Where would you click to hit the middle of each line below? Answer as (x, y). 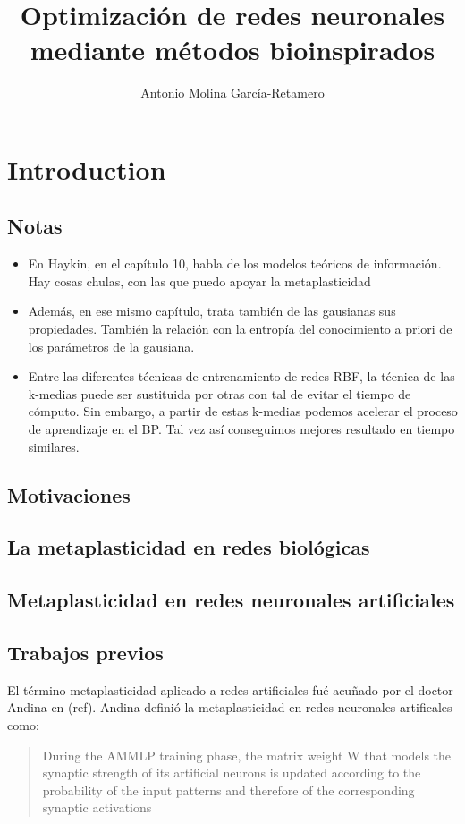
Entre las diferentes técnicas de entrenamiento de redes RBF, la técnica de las (241, 376)
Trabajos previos (85, 652)
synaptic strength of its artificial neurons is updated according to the (232, 773)
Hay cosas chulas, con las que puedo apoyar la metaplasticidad (199, 280)
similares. (54, 446)
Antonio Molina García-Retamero (232, 93)
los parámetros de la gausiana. (111, 346)
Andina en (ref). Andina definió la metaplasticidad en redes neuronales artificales (230, 707)
